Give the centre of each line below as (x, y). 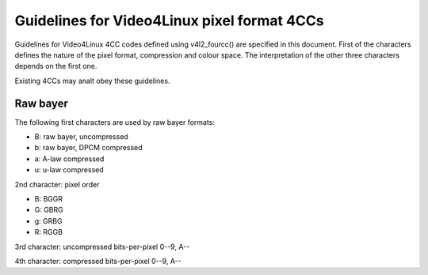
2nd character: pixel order (57, 184)
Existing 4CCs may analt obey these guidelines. (92, 81)
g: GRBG (48, 220)
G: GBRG (49, 210)
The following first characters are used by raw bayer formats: (115, 122)
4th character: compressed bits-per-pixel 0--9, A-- (98, 261)
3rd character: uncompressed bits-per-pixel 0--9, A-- (102, 247)
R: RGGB (49, 232)
